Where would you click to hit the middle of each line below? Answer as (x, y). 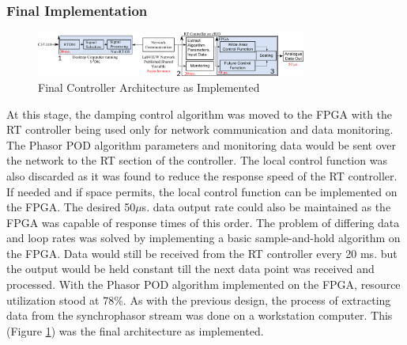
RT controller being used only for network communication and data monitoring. (200, 129)
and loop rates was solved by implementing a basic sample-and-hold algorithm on (203, 238)
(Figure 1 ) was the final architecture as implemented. (135, 330)
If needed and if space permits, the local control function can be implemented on (202, 191)
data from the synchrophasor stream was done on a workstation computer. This (200, 315)
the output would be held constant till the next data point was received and (190, 269)
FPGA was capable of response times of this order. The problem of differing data (203, 222)
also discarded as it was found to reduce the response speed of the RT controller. (202, 175)
